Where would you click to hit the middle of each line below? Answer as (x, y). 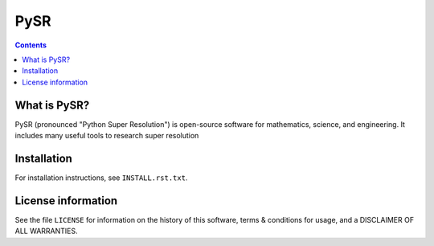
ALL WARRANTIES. (46, 231)
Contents (31, 45)
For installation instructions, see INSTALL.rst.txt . (101, 178)
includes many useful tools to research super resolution (107, 136)
